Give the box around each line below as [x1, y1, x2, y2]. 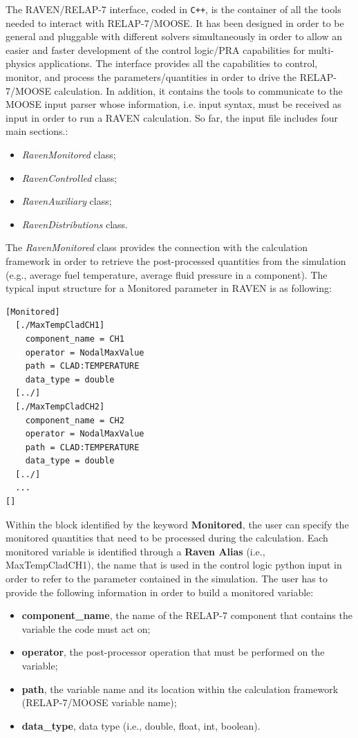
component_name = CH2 [25, 415, 124, 425]
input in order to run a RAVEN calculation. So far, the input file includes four [6, 110, 339, 124]
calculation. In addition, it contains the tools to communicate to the [54, 83, 343, 98]
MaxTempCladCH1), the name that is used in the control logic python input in [6, 557, 342, 572]
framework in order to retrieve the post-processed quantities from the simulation [6, 253, 346, 268]
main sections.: [6, 124, 68, 138]
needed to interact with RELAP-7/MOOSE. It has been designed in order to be [6, 15, 344, 30]
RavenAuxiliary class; [21, 194, 112, 208]
